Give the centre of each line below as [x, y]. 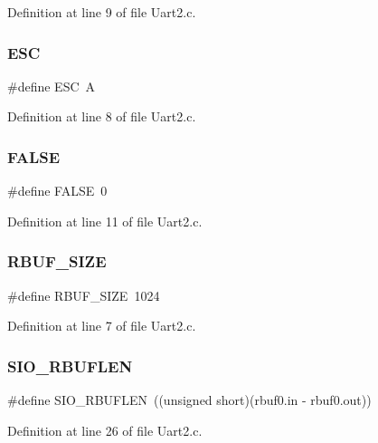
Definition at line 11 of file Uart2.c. [105, 221]
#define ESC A [52, 86]
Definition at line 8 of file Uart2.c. [102, 116]
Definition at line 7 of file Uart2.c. [102, 326]
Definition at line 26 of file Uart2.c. [105, 430]
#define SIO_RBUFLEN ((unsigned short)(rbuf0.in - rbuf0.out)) [189, 400]
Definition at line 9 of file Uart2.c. [102, 12]
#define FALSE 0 [57, 191]
